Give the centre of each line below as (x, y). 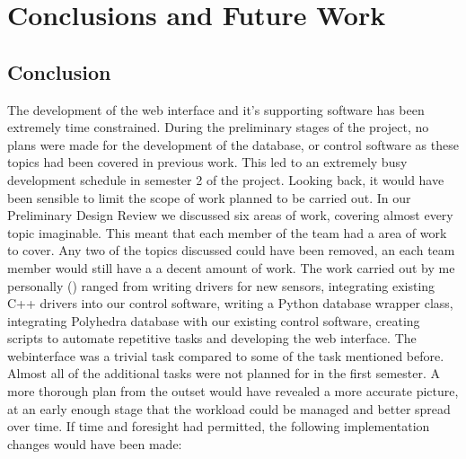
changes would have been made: (95, 443)
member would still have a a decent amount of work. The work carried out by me (231, 267)
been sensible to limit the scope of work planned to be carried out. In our (209, 197)
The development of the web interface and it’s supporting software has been (216, 109)
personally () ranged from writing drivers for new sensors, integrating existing (221, 285)
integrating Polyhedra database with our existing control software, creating (214, 320)
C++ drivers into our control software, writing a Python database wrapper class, (230, 303)
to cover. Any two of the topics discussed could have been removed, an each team (231, 250)
